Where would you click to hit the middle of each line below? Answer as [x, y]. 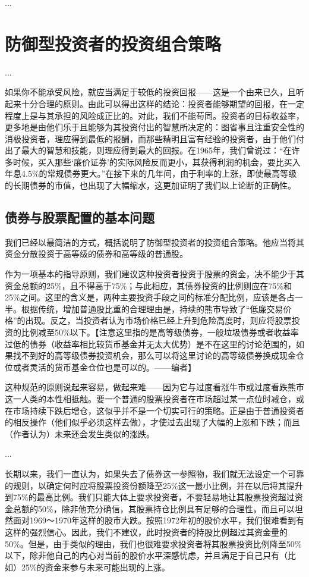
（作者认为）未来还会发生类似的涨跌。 [80, 433]
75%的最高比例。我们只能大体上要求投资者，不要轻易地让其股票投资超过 [154, 497]
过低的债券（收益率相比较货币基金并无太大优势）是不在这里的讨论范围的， [150, 344]
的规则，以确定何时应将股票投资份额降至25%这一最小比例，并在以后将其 [146, 485]
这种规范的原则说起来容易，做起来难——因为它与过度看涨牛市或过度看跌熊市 [154, 387]
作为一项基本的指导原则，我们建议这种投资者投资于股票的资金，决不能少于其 [154, 274]
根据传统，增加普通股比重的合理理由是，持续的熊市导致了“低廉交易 [152, 308]
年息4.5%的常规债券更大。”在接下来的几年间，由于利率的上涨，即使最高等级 [151, 173]
